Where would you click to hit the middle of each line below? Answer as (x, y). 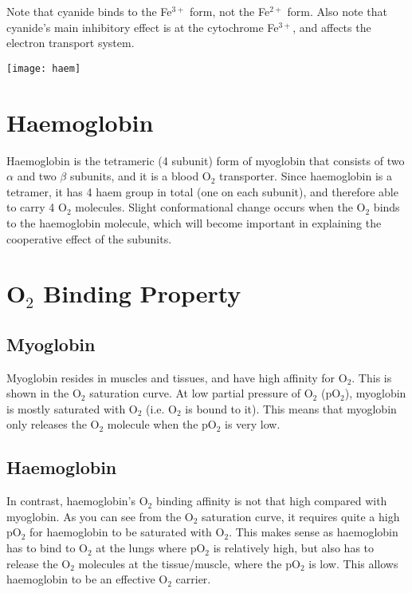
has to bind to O (47, 548)
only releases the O (53, 424)
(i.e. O (162, 408)
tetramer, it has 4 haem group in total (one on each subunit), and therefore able (202, 191)
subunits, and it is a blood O (140, 176)
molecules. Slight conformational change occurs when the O (220, 207)
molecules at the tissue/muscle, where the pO (189, 563)
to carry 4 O (37, 207)
